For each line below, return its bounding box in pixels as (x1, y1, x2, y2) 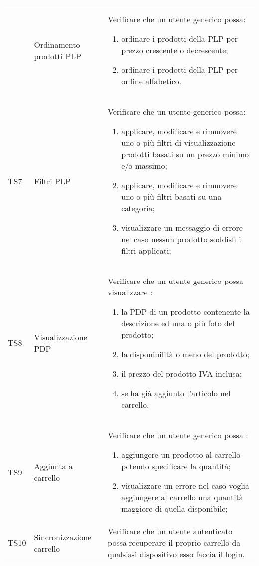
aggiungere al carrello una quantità (121, 491, 243, 503)
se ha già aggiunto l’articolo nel (121, 387, 231, 399)
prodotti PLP (34, 50, 81, 62)
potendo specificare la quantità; (121, 460, 231, 472)
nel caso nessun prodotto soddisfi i (121, 233, 241, 245)
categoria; (121, 202, 155, 214)
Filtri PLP (34, 175, 71, 187)
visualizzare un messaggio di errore (121, 222, 243, 233)
